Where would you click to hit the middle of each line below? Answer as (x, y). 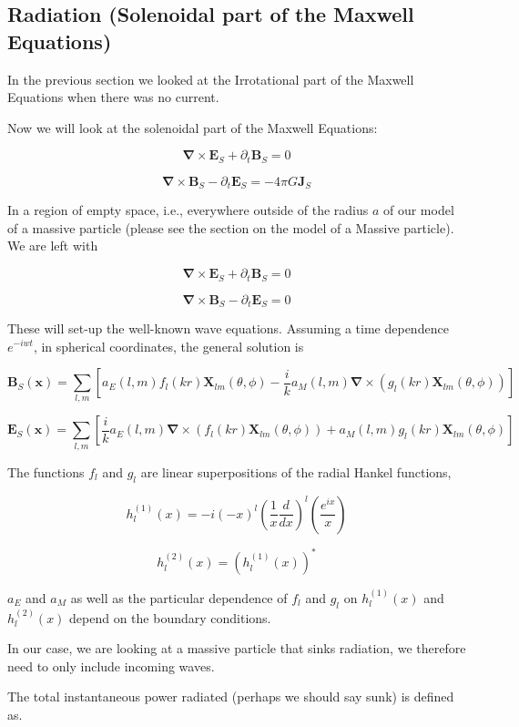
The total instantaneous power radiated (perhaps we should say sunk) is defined (231, 696)
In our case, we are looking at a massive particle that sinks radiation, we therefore (237, 648)
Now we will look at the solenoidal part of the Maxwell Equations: (193, 127)
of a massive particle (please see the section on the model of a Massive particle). (231, 227)
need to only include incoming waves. (111, 666)
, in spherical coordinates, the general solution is (168, 346)
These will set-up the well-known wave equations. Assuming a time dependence (228, 328)
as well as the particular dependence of (179, 597)
